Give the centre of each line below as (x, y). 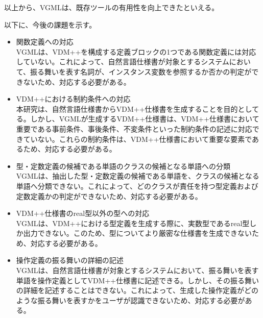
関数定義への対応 (45, 42)
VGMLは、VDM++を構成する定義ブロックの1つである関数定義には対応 (136, 51)
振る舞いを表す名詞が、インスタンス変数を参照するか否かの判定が (141, 71)
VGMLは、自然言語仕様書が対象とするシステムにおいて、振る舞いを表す (137, 270)
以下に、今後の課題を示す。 (50, 24)
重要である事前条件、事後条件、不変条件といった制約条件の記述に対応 (134, 128)
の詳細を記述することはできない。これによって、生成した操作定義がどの (137, 290)
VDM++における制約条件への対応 (73, 99)
